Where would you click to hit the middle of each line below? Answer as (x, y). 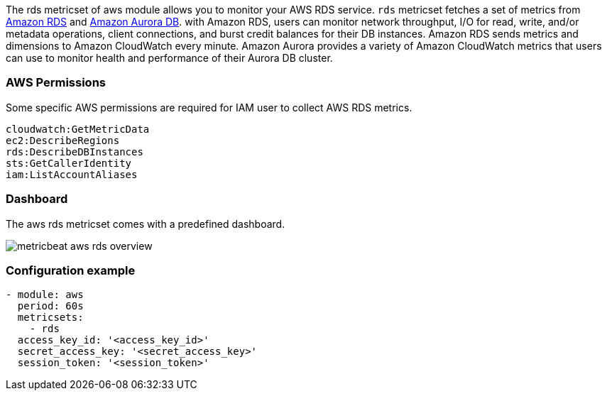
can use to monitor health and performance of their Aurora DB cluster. (169, 58)
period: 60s (50, 306)
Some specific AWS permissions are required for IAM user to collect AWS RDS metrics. (209, 107)
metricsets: (50, 318)
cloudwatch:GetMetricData (78, 129)
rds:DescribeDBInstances (75, 152)
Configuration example (71, 270)
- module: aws (45, 295)
